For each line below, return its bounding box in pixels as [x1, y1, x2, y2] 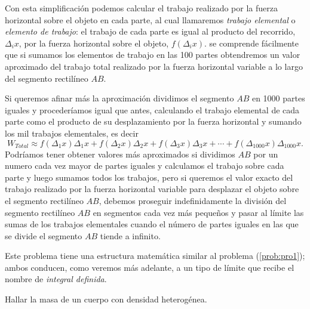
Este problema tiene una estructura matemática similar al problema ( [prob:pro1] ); [5, 249, 305, 262]
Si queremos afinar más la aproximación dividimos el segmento [5, 92, 234, 104]
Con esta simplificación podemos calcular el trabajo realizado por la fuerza [5, 2, 278, 14]
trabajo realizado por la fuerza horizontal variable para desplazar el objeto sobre [5, 183, 299, 195]
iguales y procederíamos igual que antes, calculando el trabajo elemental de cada [5, 103, 300, 116]
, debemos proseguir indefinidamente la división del [99, 194, 287, 206]
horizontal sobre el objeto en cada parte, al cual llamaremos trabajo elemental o [5, 13, 296, 26]
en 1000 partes [251, 92, 305, 104]
